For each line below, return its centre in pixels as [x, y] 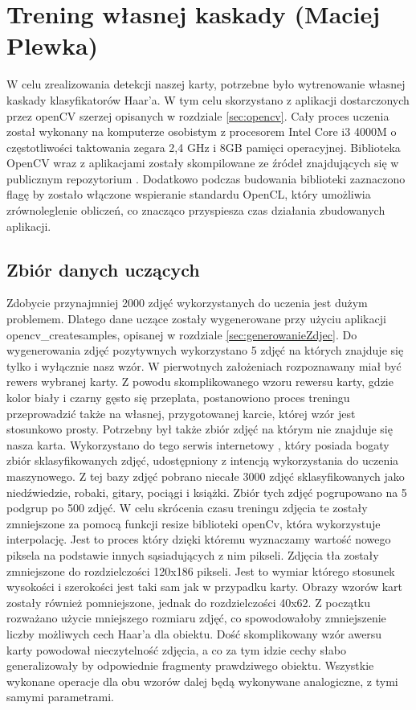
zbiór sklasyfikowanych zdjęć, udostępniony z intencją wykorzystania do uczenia [203, 460]
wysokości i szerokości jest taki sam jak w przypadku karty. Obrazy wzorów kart [204, 587]
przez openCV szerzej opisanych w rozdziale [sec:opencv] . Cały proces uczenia [198, 115]
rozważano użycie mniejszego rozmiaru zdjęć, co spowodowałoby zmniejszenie [196, 618]
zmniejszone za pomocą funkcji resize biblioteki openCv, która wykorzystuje [194, 523]
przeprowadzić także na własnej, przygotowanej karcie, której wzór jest [181, 413]
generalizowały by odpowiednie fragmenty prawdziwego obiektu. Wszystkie [190, 665]
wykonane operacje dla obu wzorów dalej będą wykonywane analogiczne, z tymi [202, 681]
